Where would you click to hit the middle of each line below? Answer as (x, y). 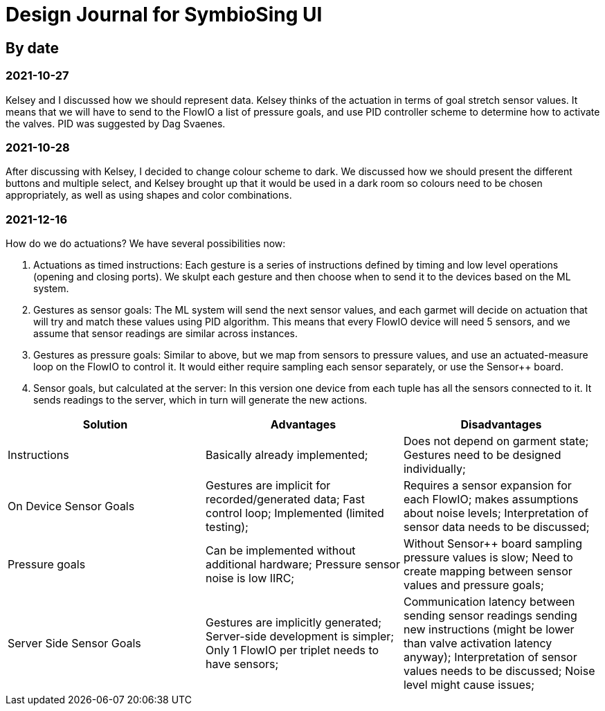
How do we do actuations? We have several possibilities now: (146, 244)
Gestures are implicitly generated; (294, 623)
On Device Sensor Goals (71, 506)
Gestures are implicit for (268, 486)
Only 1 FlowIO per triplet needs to (292, 650)
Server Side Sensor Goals (74, 643)
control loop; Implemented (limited (295, 513)
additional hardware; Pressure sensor (302, 565)
